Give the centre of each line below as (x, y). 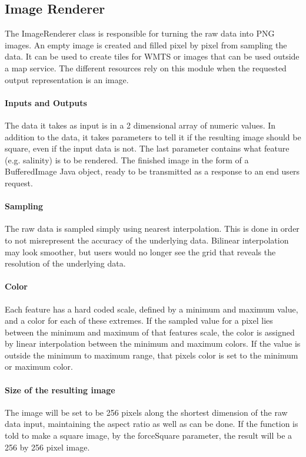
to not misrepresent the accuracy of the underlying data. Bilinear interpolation (147, 240)
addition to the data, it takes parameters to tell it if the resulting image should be (153, 137)
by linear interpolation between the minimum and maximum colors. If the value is (153, 343)
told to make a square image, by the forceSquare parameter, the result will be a (149, 435)
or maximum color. (39, 366)
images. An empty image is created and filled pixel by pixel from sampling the (146, 45)
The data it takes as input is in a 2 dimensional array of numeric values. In (140, 125)
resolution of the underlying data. (65, 263)
